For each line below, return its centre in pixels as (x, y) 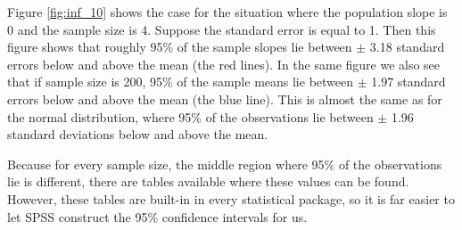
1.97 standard (408, 82)
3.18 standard (407, 47)
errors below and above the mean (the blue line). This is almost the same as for (225, 99)
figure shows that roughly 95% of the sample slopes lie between (180, 47)
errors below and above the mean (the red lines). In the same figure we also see (224, 64)
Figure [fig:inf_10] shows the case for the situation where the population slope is (227, 12)
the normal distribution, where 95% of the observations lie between (190, 116)
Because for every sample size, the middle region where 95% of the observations (225, 164)
